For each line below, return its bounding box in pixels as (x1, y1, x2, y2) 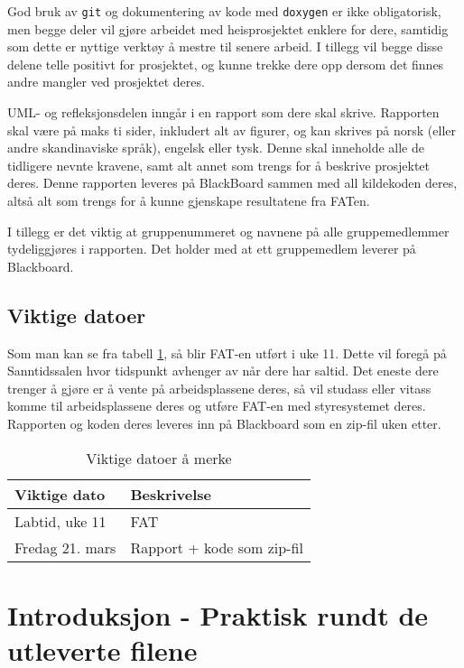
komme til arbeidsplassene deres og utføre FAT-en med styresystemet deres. (7, 396, 426, 415)
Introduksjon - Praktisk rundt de (7, 596, 429, 633)
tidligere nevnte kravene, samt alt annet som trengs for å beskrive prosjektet (7, 155, 431, 174)
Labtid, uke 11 (14, 510, 107, 532)
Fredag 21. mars (14, 536, 116, 558)
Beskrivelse (130, 483, 212, 505)
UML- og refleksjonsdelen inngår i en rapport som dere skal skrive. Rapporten (7, 103, 440, 122)
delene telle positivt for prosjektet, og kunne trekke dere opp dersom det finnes (7, 54, 444, 73)
